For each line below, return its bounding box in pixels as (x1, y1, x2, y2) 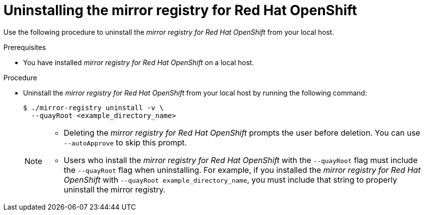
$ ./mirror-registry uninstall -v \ (23, 103, 164, 112)
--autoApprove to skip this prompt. (64, 137, 187, 147)
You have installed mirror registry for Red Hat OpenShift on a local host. (23, 58, 254, 67)
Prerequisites (3, 43, 46, 51)
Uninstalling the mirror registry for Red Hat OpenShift (3, 2, 357, 19)
